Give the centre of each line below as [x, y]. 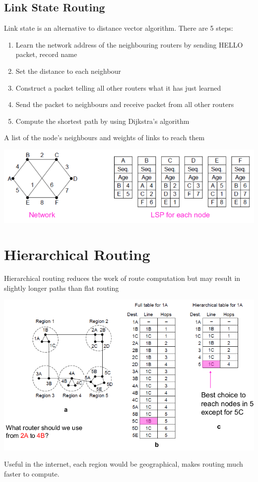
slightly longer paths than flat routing [62, 288]
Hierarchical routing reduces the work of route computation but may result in [122, 278]
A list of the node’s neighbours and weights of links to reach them [104, 137]
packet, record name [46, 54]
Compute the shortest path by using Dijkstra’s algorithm [102, 121]
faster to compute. [32, 473]
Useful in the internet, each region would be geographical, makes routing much [124, 464]
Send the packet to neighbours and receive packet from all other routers [125, 104]
